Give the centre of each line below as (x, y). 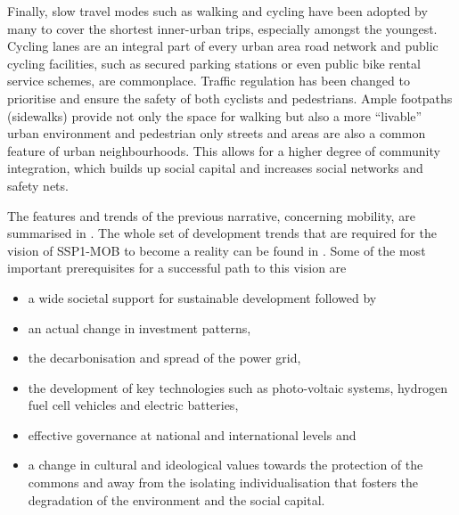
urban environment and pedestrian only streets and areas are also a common (217, 133)
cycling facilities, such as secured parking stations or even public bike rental (214, 63)
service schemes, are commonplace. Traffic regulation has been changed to (209, 81)
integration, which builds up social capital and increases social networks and (215, 168)
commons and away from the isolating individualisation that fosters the (223, 482)
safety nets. (38, 185)
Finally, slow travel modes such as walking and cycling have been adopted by (217, 11)
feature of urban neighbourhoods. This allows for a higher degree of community (224, 150)
